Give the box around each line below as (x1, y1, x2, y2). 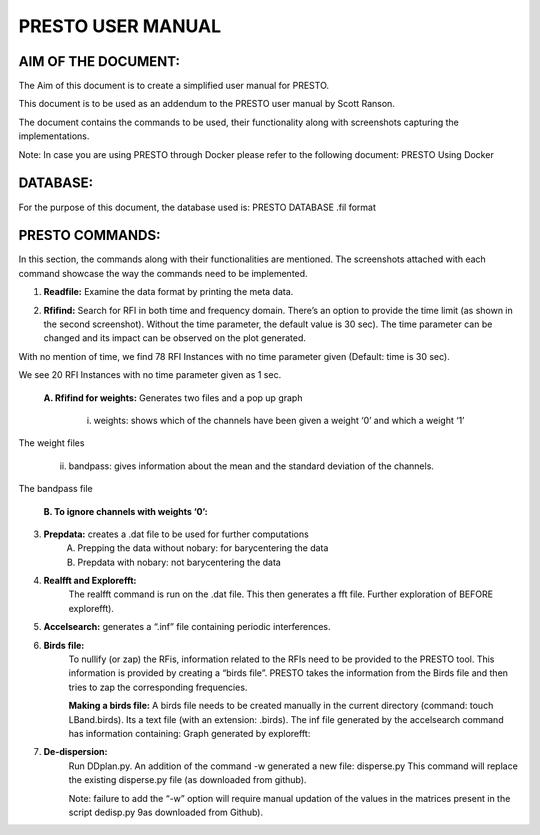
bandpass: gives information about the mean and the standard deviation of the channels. (68, 460, 435, 472)
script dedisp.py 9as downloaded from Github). (68, 806, 264, 818)
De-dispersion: (43, 746, 108, 758)
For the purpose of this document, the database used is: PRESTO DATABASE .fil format (18, 201, 377, 213)
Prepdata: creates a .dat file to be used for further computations (43, 528, 309, 540)
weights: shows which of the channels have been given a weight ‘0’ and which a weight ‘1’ (93, 414, 465, 426)
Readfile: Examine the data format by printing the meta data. (43, 286, 294, 298)
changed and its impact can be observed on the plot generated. (43, 332, 307, 344)
